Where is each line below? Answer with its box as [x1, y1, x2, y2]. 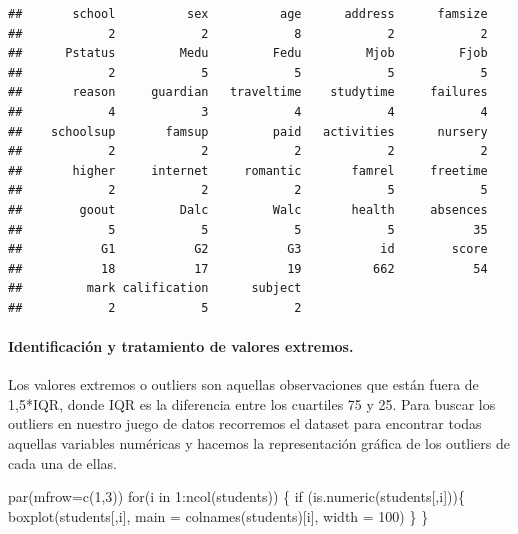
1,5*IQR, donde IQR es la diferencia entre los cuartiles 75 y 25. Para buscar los [8, 393, 496, 414]
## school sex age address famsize [8, 7, 488, 21]
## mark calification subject [8, 281, 302, 296]
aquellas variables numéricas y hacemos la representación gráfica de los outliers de [8, 433, 510, 454]
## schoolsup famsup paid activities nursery [8, 124, 488, 139]
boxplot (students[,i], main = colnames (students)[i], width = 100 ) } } [8, 505, 429, 526]
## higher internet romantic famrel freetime [8, 163, 488, 178]
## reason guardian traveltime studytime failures [8, 85, 488, 100]
